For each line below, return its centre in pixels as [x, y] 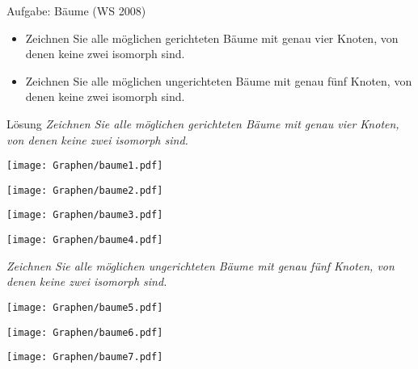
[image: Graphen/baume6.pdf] [85, 332]
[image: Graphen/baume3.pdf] [85, 215]
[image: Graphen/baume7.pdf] [85, 357]
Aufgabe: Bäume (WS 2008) [76, 10]
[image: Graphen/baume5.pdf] [85, 307]
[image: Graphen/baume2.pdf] [85, 190]
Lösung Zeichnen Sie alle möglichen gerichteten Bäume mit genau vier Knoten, [203, 123]
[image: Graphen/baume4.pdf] [85, 240]
